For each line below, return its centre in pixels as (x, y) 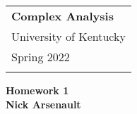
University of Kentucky (68, 36)
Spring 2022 (41, 57)
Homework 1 (37, 90)
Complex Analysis (62, 16)
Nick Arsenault (43, 104)
